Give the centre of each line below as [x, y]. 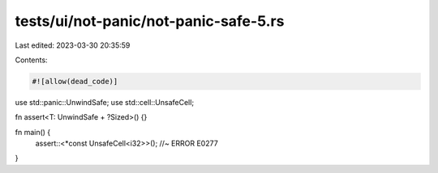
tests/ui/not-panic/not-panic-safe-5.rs [150, 21]
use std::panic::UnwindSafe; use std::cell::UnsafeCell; [105, 102]
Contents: [31, 60]
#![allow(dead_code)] [75, 81]
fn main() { [33, 132]
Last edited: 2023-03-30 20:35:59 [73, 45]
